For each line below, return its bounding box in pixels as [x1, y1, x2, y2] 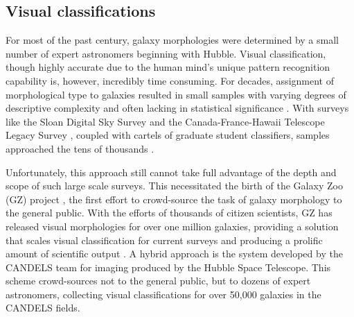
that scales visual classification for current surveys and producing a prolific [6, 232, 323, 247]
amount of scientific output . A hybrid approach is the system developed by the [6, 246, 343, 261]
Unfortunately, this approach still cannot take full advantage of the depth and [6, 164, 337, 179]
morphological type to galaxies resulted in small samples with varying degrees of [6, 87, 346, 101]
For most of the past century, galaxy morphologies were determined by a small [6, 33, 339, 47]
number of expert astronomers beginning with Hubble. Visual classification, [6, 46, 326, 60]
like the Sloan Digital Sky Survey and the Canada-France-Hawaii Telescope [6, 114, 325, 128]
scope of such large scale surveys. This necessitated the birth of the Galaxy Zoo [6, 178, 343, 193]
